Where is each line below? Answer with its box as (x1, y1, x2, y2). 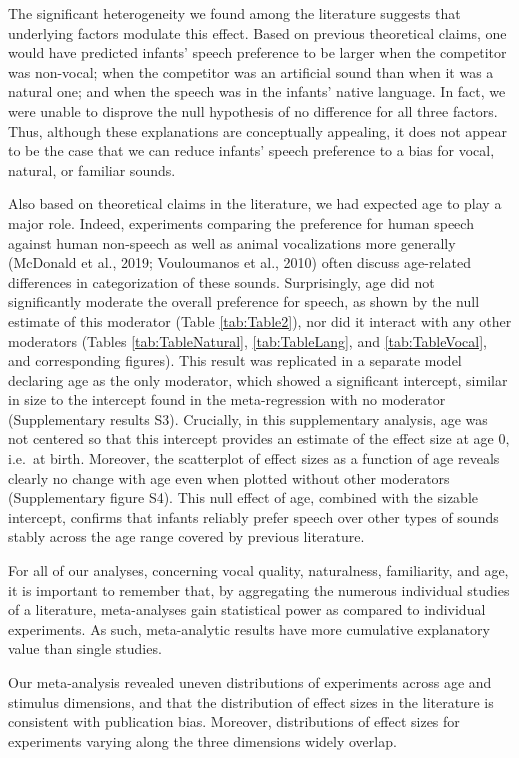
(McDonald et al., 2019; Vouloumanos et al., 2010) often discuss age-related (8, 252, 471, 273)
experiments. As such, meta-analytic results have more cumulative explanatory (8, 618, 490, 639)
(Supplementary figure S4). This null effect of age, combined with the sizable (8, 487, 479, 508)
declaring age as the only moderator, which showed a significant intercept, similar (8, 369, 508, 390)
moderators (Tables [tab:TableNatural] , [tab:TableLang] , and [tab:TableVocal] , (8, 330, 487, 351)
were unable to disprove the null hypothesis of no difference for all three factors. (8, 100, 498, 121)
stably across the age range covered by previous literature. (8, 526, 365, 547)
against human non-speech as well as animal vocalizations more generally (8, 232, 456, 253)
